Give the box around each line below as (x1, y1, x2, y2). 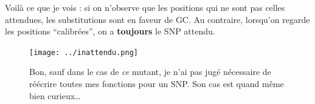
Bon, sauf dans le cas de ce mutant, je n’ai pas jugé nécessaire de (29, 65, 271, 78)
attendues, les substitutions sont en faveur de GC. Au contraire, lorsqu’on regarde (5, 13, 310, 25)
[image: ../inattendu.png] (29, 48, 138, 57)
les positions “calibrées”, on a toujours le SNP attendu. (5, 25, 215, 37)
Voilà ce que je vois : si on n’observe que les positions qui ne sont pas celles (5, 1, 285, 13)
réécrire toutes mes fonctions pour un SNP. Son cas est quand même (29, 77, 284, 90)
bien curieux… (29, 89, 81, 102)
